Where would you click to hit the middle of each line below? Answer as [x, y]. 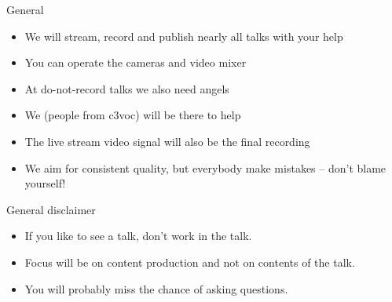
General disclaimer [51, 209]
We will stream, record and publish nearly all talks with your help [184, 36]
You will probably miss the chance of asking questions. [156, 288]
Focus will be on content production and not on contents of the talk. [190, 262]
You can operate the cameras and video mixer [136, 62]
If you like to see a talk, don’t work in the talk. [138, 236]
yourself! [45, 183]
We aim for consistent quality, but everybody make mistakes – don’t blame [205, 167]
